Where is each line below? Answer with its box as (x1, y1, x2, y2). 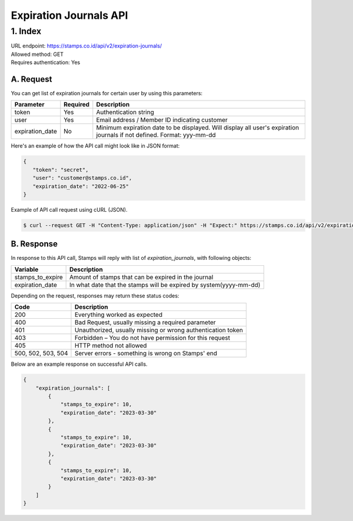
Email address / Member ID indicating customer (96, 116, 228, 124)
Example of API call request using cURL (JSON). (11, 206, 128, 213)
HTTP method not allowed (74, 342, 147, 350)
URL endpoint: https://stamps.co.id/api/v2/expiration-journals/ (11, 42, 162, 49)
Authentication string (96, 108, 154, 116)
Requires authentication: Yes (11, 59, 81, 66)
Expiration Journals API (11, 9, 128, 22)
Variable (14, 265, 39, 273)
